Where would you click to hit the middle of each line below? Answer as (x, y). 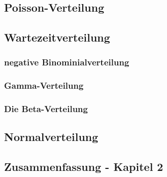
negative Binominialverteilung (67, 62)
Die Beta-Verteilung (46, 109)
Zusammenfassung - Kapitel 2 (84, 167)
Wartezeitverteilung (57, 37)
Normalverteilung (51, 137)
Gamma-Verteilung (44, 85)
